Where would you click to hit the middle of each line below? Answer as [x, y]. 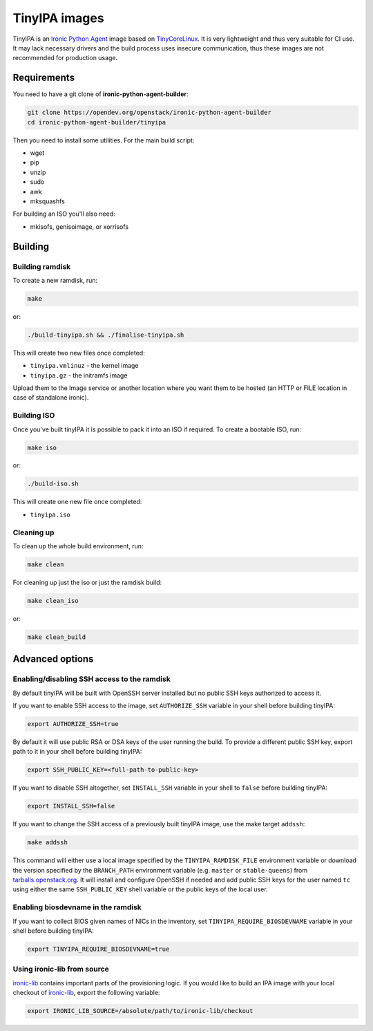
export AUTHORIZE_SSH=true [73, 724]
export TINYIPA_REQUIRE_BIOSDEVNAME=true [98, 949]
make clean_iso [53, 601]
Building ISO [34, 416]
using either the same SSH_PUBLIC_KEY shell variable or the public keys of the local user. [141, 889]
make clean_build [57, 637]
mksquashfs [47, 201]
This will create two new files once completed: [79, 353]
